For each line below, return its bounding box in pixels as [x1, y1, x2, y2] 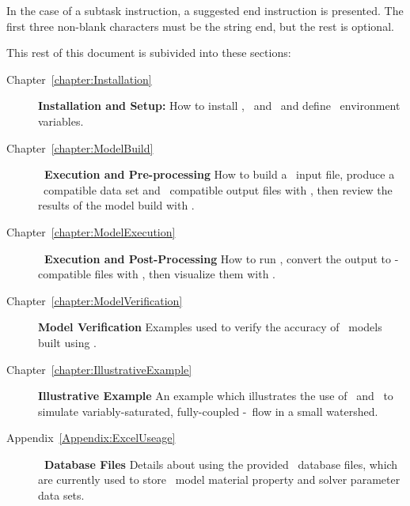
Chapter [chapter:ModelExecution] [6, 223, 176, 240]
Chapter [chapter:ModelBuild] [6, 139, 154, 156]
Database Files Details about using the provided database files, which [44, 455, 398, 472]
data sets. [38, 487, 85, 504]
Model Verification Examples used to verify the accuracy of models [38, 319, 382, 335]
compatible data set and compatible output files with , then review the [43, 181, 393, 198]
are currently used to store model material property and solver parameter [38, 471, 401, 488]
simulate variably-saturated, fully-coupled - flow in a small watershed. [38, 402, 378, 419]
